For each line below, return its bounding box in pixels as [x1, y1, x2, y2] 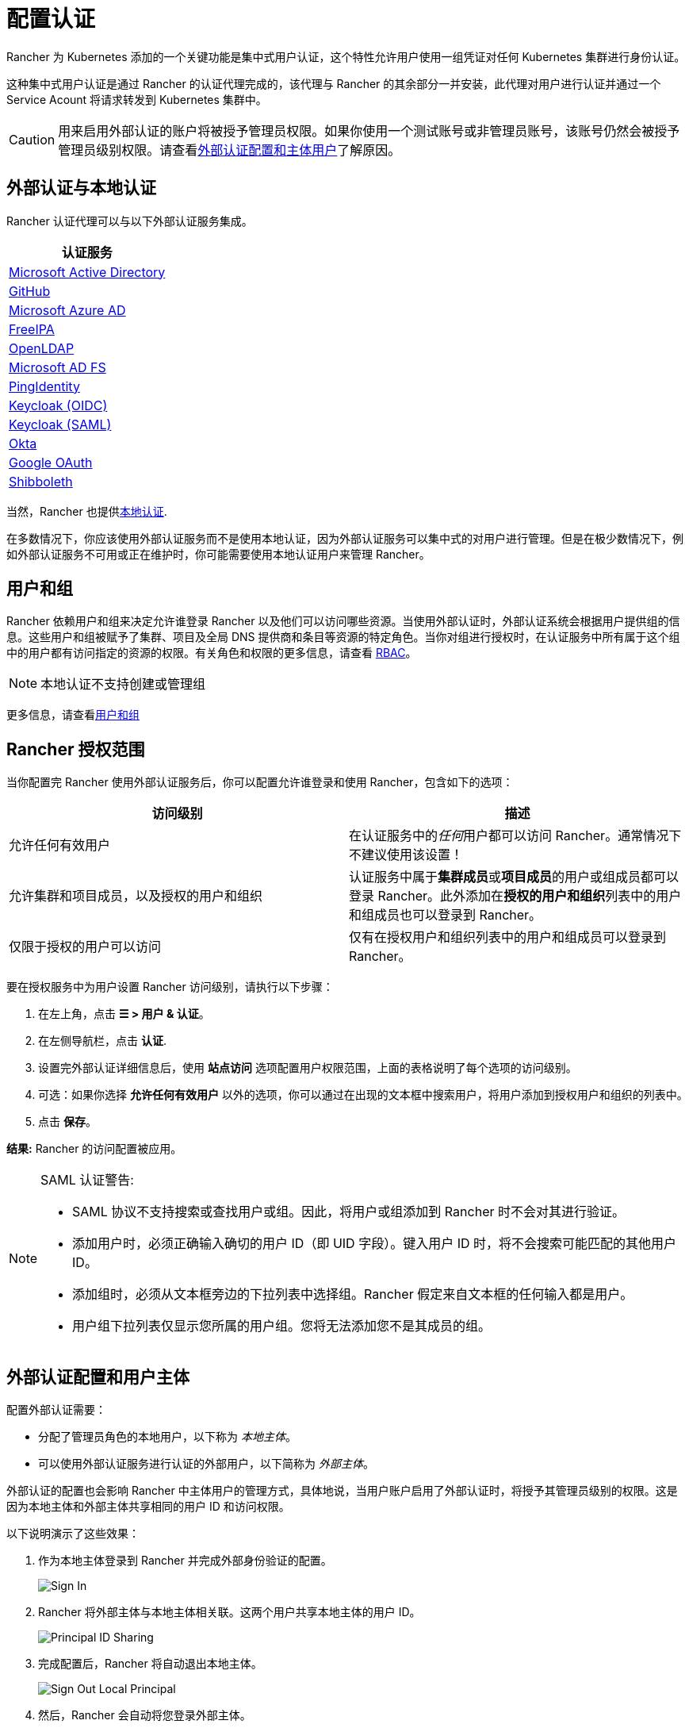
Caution [9, 131, 56, 148]
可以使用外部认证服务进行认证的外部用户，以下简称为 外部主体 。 [38, 1457, 374, 1471]
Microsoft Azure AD [9, 301, 126, 318]
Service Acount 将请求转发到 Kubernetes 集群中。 [6, 92, 267, 106]
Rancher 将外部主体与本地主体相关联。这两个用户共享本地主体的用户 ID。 [38, 1605, 421, 1619]
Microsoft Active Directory [9, 263, 166, 280]
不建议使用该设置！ [349, 847, 464, 863]
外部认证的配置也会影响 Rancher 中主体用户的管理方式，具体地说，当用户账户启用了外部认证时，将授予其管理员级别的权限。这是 [6, 1484, 678, 1498]
